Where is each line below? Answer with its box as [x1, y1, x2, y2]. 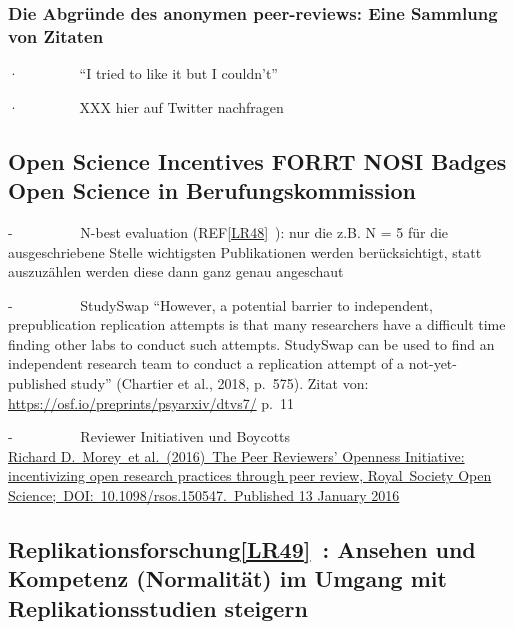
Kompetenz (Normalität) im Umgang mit [8, 563, 447, 594]
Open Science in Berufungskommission [8, 175, 416, 206]
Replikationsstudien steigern [8, 592, 308, 623]
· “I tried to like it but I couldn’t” [8, 63, 278, 84]
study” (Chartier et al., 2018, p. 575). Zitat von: [71, 373, 369, 394]
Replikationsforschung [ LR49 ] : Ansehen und [8, 534, 476, 565]
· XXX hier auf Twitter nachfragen [8, 96, 284, 117]
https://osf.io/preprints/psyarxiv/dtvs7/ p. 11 [8, 392, 295, 413]
